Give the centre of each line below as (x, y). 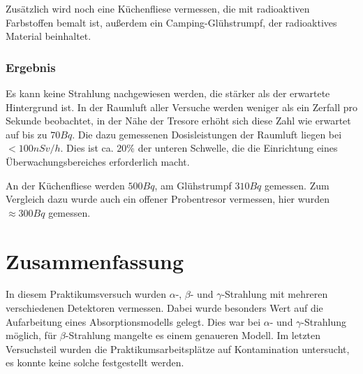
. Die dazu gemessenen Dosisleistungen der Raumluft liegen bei (207, 134)
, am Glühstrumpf (193, 185)
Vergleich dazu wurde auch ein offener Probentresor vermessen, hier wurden (168, 199)
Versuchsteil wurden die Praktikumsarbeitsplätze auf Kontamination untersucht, (178, 348)
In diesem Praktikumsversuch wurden (86, 294)
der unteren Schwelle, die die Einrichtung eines (238, 148)
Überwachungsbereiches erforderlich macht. (98, 161)
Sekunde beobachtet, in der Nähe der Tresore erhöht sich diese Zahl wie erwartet (178, 121)
